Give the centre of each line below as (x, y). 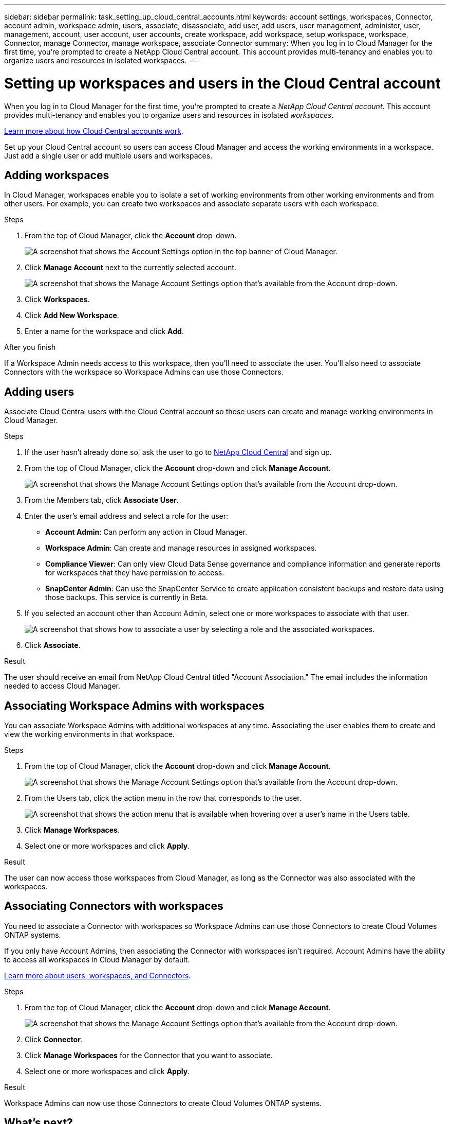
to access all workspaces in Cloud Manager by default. (97, 959)
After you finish (30, 347)
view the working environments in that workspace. (89, 734)
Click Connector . (54, 1039)
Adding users (39, 392)
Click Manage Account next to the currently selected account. (130, 268)
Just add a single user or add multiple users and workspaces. (108, 155)
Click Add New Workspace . (72, 315)
